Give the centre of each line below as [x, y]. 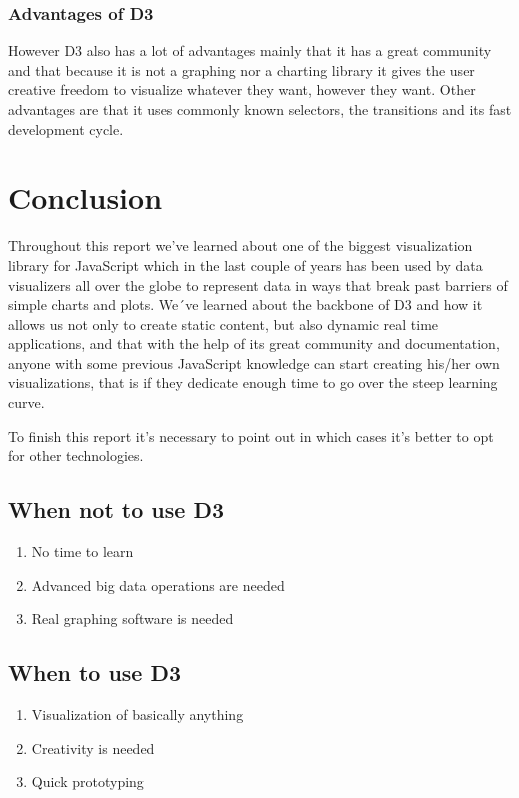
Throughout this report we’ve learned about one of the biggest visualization [240, 245]
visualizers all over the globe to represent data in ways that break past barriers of [258, 284]
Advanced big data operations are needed [158, 584]
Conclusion [85, 197]
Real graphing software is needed [132, 618]
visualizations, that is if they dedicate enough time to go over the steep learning [253, 382]
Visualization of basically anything [137, 714]
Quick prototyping [87, 781]
